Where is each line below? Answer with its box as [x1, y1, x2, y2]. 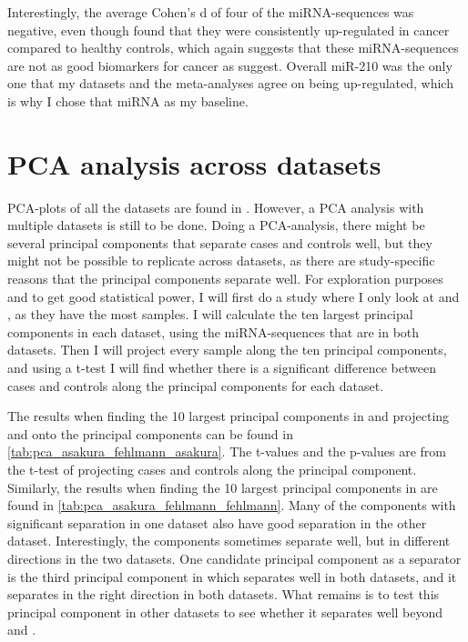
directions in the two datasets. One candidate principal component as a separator [7, 548, 462, 567]
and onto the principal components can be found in [7, 424, 293, 443]
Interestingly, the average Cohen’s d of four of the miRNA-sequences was [7, 3, 414, 21]
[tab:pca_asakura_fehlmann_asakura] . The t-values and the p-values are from [7, 442, 446, 461]
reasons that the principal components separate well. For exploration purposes [7, 269, 443, 288]
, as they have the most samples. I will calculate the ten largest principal [7, 305, 413, 324]
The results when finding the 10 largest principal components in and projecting [7, 406, 450, 426]
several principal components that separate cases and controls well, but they [7, 233, 432, 252]
